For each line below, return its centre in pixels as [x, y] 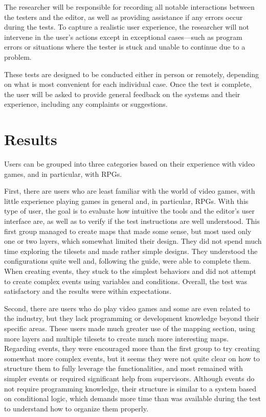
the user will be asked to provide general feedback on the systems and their [122, 94]
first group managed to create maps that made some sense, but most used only [128, 231]
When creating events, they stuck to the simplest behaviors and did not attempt [130, 271]
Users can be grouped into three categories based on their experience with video [130, 164]
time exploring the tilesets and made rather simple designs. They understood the [131, 251]
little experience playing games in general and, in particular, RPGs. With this [126, 201]
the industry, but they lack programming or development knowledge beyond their [132, 318]
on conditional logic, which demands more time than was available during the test [132, 398]
